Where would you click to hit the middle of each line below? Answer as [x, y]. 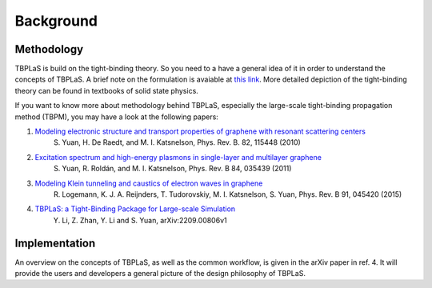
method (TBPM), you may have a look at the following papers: [117, 117]
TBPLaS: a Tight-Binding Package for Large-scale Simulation [135, 209]
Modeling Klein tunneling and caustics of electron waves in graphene [149, 183]
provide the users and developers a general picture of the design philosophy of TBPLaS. [160, 274]
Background [56, 21]
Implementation [55, 243]
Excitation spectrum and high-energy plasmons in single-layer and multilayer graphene [178, 157]
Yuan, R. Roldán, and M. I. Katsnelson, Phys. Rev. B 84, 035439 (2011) [177, 169]
